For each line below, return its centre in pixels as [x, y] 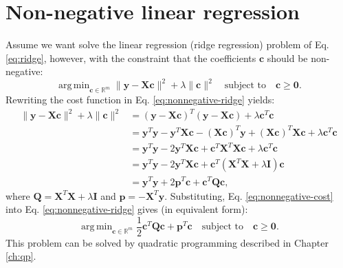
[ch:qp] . [21, 256]
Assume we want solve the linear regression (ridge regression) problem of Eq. [167, 44]
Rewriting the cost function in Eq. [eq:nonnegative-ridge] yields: [140, 100]
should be [287, 58]
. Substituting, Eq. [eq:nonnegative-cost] [249, 195]
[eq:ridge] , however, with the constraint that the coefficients [131, 58]
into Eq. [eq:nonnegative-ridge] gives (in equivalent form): [127, 209]
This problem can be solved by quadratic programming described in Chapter [167, 242]
